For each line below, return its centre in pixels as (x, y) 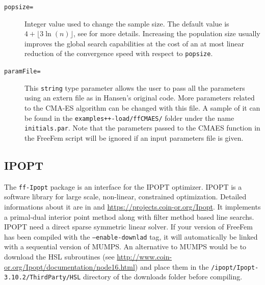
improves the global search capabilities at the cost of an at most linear (134, 43)
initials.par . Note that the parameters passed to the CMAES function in (142, 128)
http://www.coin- (144, 256)
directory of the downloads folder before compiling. (163, 277)
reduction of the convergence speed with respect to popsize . (119, 53)
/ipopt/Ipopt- (235, 267)
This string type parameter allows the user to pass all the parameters (135, 87)
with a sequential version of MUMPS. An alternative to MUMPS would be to (125, 247)
